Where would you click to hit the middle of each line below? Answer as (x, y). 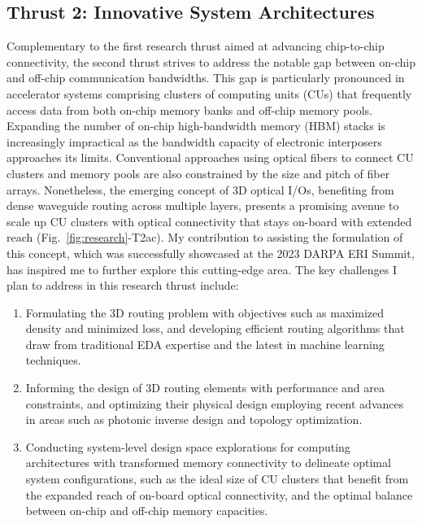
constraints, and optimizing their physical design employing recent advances (215, 403)
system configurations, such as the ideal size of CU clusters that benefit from (217, 479)
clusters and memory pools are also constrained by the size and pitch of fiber (198, 173)
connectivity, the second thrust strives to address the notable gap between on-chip (211, 61)
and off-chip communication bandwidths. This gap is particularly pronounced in (206, 78)
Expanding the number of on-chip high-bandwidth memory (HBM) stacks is (196, 126)
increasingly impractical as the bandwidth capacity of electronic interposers (194, 141)
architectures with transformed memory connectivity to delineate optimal (208, 463)
